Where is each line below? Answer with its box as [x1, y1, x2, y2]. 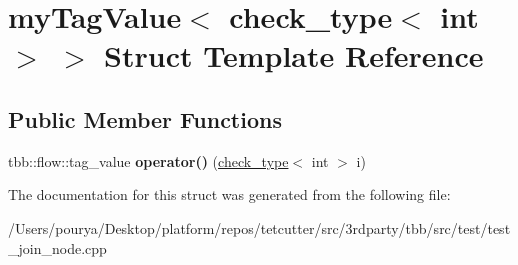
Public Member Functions [8, 103, 282, 134]
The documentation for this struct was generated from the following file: [8, 184, 451, 205]
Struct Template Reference [104, 35, 484, 76]
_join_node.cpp [8, 237, 107, 258]
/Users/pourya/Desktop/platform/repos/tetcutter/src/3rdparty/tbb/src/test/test [8, 217, 511, 238]
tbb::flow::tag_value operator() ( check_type [8, 150, 289, 171]
